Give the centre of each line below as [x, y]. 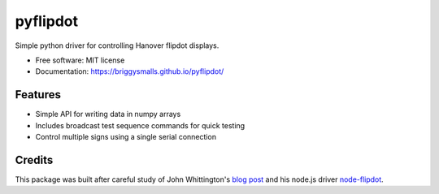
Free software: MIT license [80, 60]
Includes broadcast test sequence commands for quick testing [140, 125]
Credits [34, 160]
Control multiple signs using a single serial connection [126, 137]
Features [38, 95]
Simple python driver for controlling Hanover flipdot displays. [117, 45]
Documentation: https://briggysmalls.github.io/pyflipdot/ [130, 71]
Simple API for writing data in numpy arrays [108, 114]
